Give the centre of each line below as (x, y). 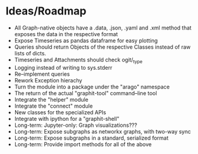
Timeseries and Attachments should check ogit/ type (78, 60)
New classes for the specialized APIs (60, 112)
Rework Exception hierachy (48, 80)
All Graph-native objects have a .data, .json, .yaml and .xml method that (103, 28)
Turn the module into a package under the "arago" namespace (92, 87)
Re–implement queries (42, 74)
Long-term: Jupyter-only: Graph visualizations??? (76, 125)
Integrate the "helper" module (51, 99)
